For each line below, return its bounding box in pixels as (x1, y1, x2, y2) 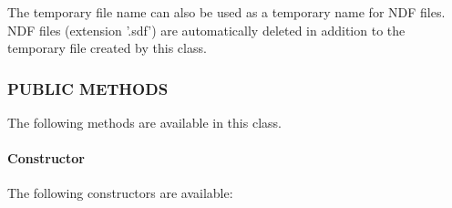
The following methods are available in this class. (7, 113, 282, 131)
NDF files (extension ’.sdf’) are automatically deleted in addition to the (7, 20, 406, 39)
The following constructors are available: (7, 183, 233, 203)
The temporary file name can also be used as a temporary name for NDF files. (7, 3, 446, 21)
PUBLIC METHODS (7, 77, 169, 99)
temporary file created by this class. (7, 38, 207, 57)
